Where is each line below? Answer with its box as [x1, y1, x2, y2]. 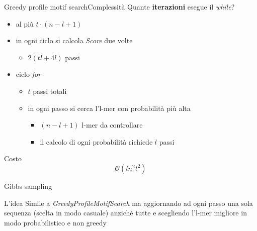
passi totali [33, 85, 67, 96]
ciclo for [16, 69, 41, 79]
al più [16, 18, 34, 29]
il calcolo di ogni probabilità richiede [40, 136, 153, 147]
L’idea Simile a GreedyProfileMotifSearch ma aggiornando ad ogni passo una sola [4, 197, 253, 208]
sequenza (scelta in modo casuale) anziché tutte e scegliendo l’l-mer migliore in [4, 207, 247, 218]
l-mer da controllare [81, 120, 143, 130]
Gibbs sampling [4, 180, 52, 191]
